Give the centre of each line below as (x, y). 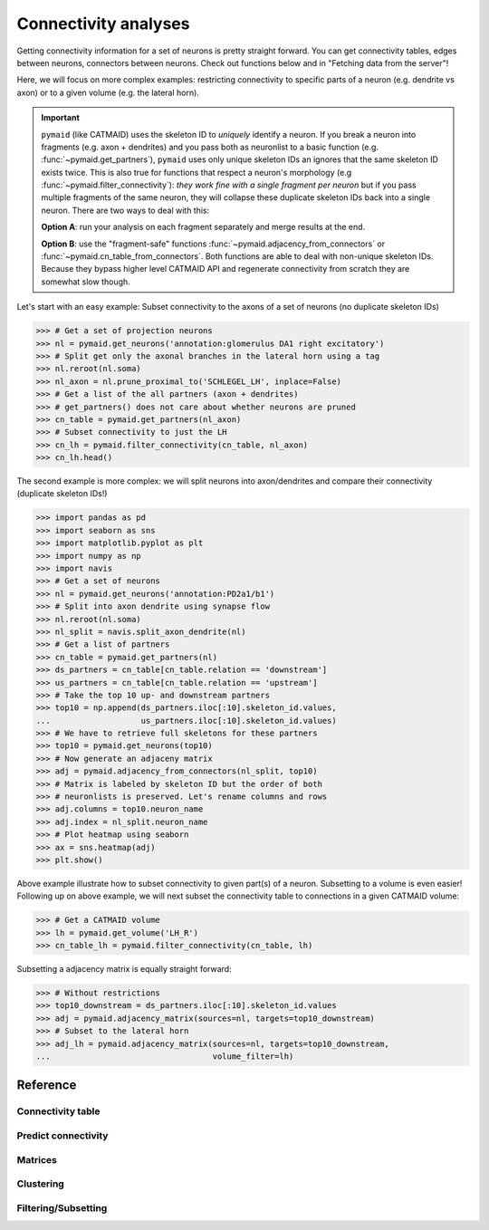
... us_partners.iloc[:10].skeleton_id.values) (186, 721)
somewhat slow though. (86, 282)
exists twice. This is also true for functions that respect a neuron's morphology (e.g (197, 172)
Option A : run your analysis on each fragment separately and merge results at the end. (203, 227)
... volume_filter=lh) (165, 1057)
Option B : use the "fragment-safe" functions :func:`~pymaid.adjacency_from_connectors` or (213, 244)
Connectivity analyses (103, 24)
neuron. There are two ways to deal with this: (125, 210)
